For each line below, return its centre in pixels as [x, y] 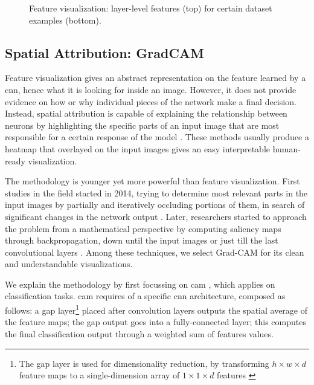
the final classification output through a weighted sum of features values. [139, 333]
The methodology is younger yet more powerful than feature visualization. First [152, 181]
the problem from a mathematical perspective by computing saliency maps [143, 228]
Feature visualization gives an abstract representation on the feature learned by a [155, 78]
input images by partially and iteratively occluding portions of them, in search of [155, 205]
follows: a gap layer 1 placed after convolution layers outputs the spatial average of [156, 309]
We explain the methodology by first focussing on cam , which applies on [140, 284]
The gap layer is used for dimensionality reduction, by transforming [144, 363]
